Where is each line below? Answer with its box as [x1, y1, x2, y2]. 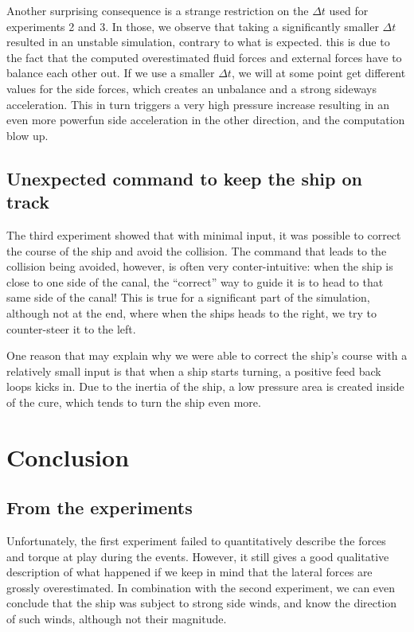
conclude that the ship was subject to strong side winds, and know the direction [6, 595, 397, 611]
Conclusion [6, 440, 130, 473]
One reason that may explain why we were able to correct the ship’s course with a [6, 347, 408, 364]
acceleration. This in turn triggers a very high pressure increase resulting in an [6, 96, 390, 112]
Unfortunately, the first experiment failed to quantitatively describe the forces [6, 533, 386, 549]
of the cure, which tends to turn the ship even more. [6, 393, 261, 410]
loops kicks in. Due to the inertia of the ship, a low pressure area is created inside [6, 378, 404, 395]
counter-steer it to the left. [6, 320, 136, 337]
